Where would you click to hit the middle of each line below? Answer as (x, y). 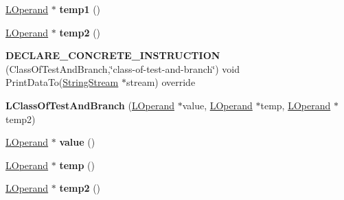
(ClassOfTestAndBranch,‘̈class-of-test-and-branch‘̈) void (123, 68)
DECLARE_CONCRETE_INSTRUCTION (113, 55)
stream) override (161, 82)
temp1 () (80, 9)
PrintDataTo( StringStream (62, 82)
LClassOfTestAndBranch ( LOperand (90, 105)
